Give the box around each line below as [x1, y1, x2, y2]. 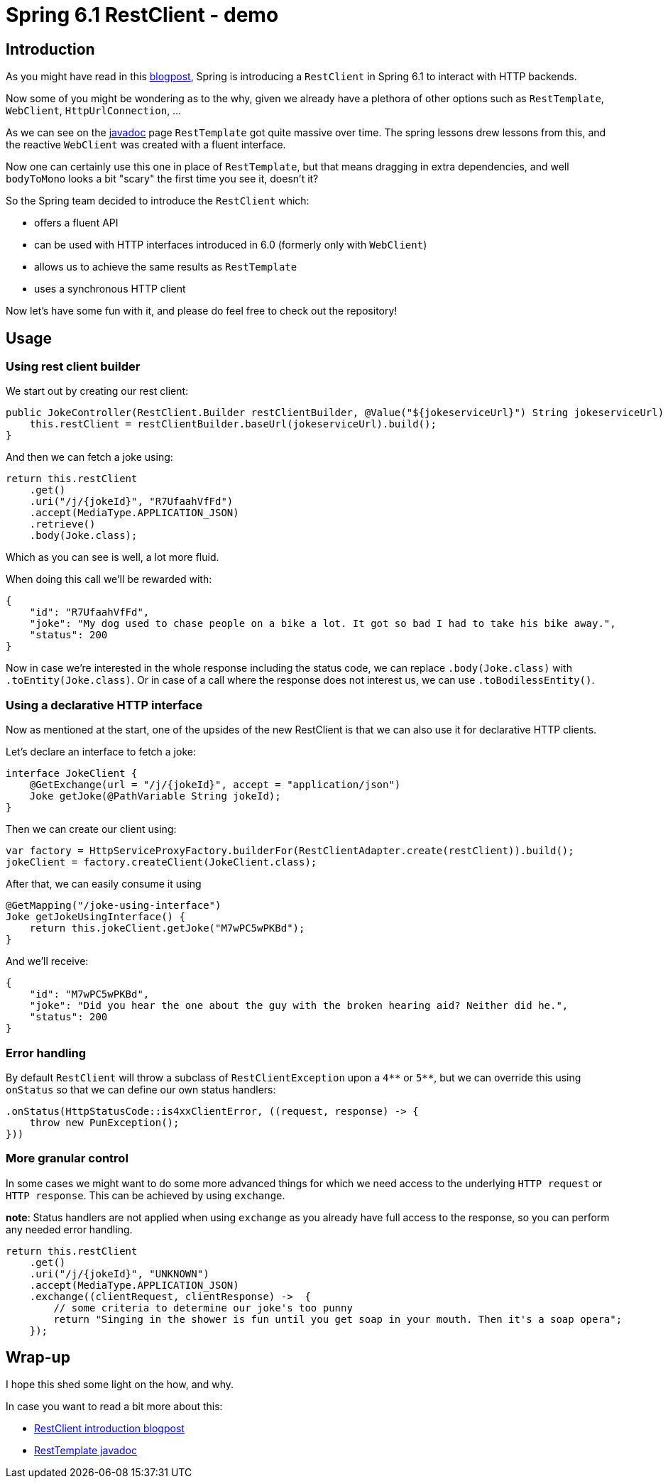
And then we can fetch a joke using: [6, 451, 173, 464]
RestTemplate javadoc [34, 1444, 137, 1457]
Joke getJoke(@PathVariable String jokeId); [29, 790, 281, 802]
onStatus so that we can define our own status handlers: [6, 1083, 276, 1096]
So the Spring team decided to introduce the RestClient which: [6, 195, 310, 207]
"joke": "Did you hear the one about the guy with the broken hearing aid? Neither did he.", [29, 1000, 569, 1012]
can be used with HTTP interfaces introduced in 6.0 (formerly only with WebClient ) [34, 239, 427, 251]
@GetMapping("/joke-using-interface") [6, 900, 221, 912]
